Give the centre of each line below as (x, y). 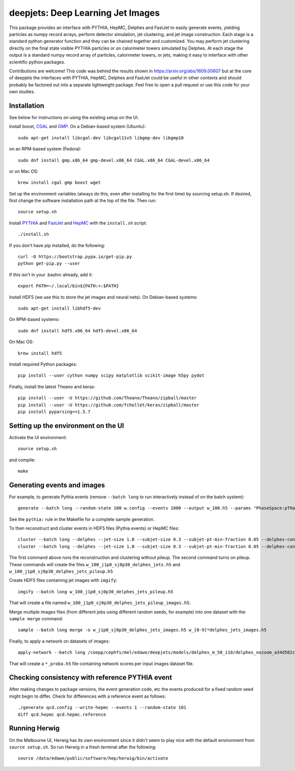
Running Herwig (34, 728)
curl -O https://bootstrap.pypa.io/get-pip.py (75, 257)
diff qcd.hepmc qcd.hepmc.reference (62, 714)
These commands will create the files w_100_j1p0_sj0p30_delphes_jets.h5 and (95, 564)
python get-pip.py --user (49, 264)
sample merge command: (36, 618)
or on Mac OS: (24, 171)
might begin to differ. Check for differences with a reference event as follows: (88, 696)
